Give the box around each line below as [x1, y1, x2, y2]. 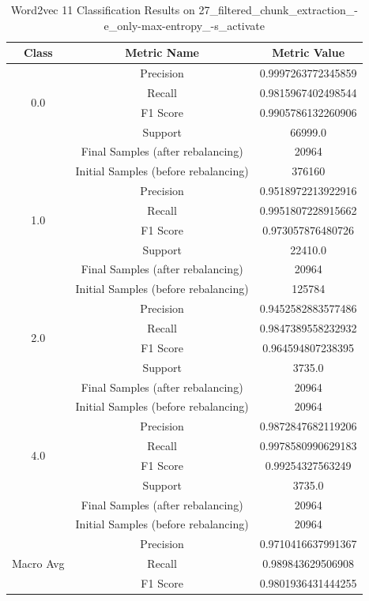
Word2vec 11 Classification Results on [10, 2, 195, 17]
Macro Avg [12, 555, 65, 572]
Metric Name [125, 44, 199, 61]
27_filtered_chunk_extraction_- [198, 2, 358, 17]
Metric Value [272, 44, 345, 61]
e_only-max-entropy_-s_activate [104, 17, 265, 33]
